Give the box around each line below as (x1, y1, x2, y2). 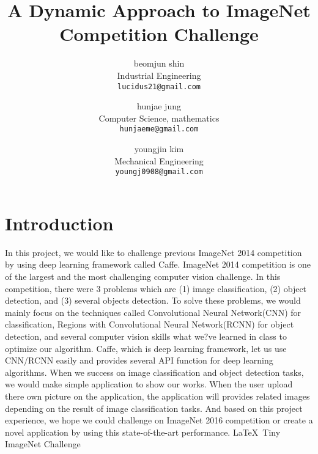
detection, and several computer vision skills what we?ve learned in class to (5, 329, 287, 342)
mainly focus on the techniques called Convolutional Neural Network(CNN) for (5, 306, 301, 318)
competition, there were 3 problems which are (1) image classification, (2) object (5, 282, 307, 295)
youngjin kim (134, 142, 184, 155)
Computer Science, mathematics (98, 111, 220, 124)
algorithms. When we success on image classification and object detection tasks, (5, 365, 304, 378)
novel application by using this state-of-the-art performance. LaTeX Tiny (5, 425, 281, 438)
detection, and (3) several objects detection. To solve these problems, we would (5, 294, 301, 307)
